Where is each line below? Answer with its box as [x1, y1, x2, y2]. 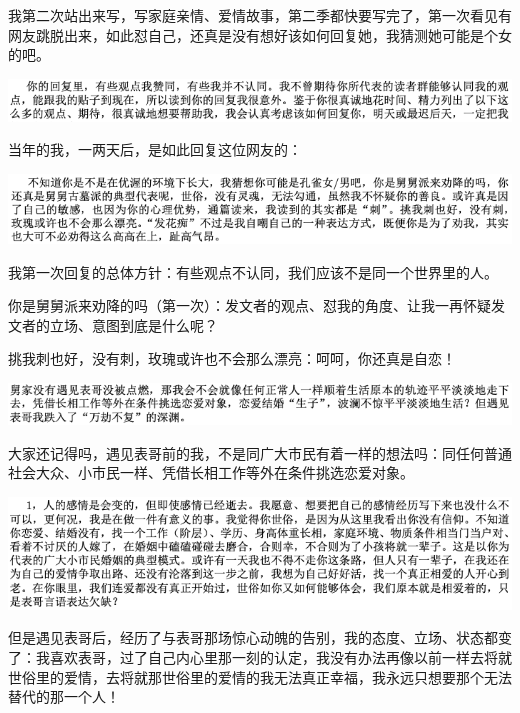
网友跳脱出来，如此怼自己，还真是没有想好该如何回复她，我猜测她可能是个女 [8, 24, 512, 45]
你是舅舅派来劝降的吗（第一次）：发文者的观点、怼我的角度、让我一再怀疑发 [8, 295, 505, 316]
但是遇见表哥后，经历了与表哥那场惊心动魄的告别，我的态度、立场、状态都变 [8, 627, 512, 648]
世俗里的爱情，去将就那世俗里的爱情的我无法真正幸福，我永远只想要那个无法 [8, 666, 512, 687]
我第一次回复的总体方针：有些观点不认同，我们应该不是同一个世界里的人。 [8, 261, 498, 282]
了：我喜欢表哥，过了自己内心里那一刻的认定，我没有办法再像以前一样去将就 [8, 647, 512, 667]
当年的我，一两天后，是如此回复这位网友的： [8, 139, 302, 160]
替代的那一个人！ [8, 686, 120, 707]
